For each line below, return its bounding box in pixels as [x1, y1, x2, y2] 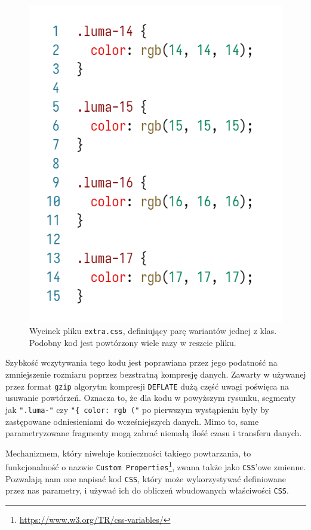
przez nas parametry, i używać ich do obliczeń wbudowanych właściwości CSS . [5, 484, 289, 497]
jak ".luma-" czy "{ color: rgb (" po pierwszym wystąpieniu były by [5, 403, 269, 415]
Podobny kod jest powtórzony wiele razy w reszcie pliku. [29, 336, 236, 348]
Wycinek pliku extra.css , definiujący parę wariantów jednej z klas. [29, 324, 277, 337]
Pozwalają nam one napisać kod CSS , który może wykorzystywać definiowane [5, 472, 286, 485]
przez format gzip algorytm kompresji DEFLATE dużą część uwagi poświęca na [5, 379, 289, 392]
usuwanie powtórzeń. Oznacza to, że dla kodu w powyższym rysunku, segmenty [5, 391, 296, 404]
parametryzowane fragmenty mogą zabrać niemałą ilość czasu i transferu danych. [5, 427, 302, 439]
